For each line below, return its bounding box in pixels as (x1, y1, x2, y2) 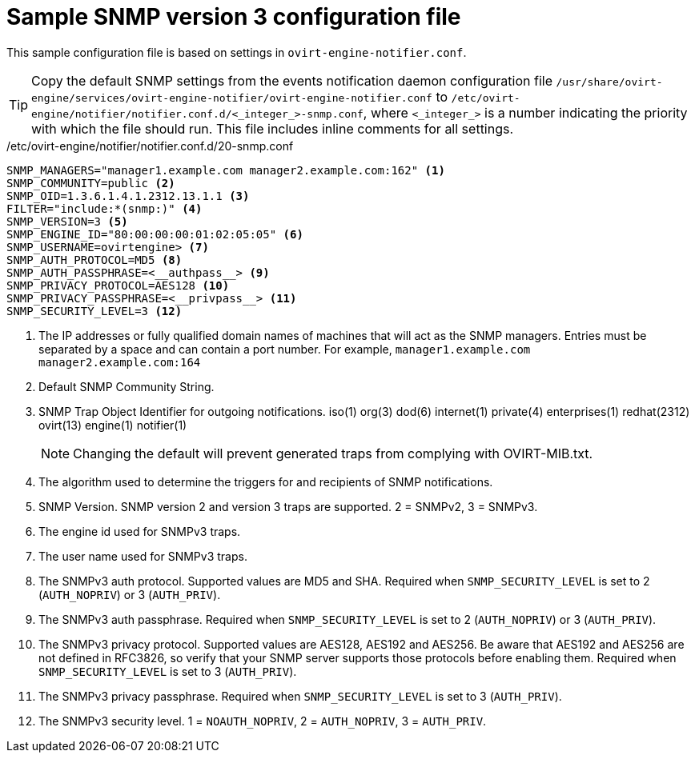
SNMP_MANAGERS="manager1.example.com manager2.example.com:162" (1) (6, 163, 445, 177)
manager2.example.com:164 (38, 355, 201, 369)
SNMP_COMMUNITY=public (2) (6, 176, 175, 190)
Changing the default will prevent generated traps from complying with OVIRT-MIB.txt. (73, 445, 593, 461)
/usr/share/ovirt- (556, 75, 663, 88)
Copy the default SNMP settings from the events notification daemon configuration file (31, 72, 552, 89)
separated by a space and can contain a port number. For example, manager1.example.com (38, 342, 531, 356)
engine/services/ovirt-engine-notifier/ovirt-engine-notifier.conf (31, 91, 432, 104)
